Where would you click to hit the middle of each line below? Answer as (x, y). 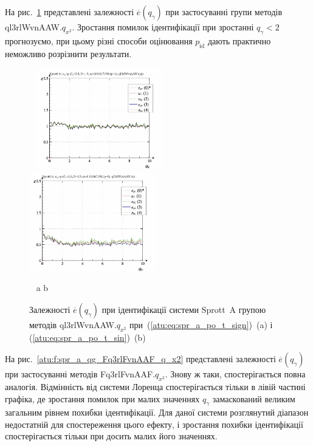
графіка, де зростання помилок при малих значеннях (102, 398)
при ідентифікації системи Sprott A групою (184, 309)
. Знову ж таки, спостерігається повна (235, 374)
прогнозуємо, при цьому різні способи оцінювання (99, 40)
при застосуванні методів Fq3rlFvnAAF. (80, 374)
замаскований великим (254, 398)
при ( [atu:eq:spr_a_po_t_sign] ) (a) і (201, 324)
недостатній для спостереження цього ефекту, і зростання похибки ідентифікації (154, 424)
